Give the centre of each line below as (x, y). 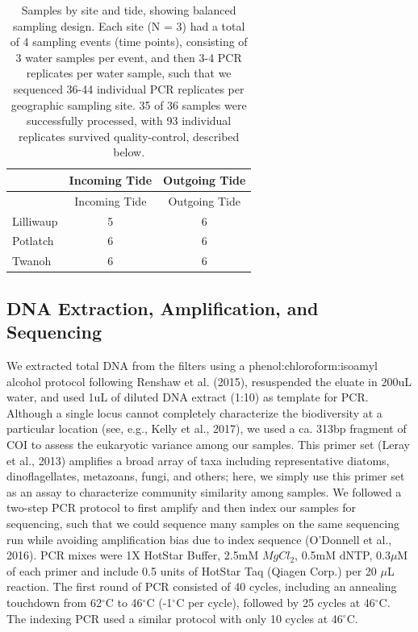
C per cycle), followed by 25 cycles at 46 (276, 602)
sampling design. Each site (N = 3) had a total (129, 25)
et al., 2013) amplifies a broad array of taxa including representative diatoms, (198, 460)
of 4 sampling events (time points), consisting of (129, 42)
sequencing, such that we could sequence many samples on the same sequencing (203, 523)
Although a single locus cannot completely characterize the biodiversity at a (194, 412)
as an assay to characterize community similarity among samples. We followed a (204, 491)
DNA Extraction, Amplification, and (163, 308)
